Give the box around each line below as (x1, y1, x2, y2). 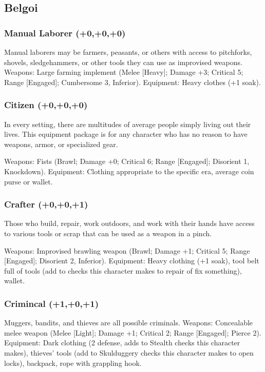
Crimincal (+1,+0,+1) (4, 297, 99, 309)
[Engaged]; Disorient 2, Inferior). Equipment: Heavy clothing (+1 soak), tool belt (4, 255, 259, 266)
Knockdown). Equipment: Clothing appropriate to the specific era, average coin (4, 166, 254, 176)
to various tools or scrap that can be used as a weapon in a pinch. (4, 228, 212, 238)
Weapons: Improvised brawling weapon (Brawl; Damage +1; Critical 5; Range (4, 245, 250, 256)
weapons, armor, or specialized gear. (4, 138, 118, 149)
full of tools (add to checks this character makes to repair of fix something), (4, 265, 242, 276)
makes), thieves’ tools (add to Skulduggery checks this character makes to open (4, 347, 254, 358)
